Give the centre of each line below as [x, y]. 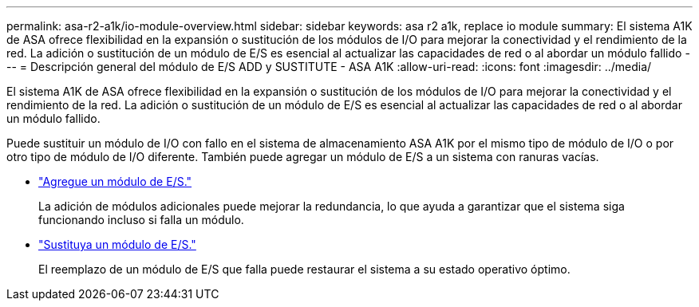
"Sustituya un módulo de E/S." [117, 244]
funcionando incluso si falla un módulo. [141, 220]
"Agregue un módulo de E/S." [115, 181]
